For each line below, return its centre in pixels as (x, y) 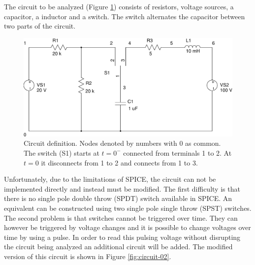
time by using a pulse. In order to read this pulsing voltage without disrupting (122, 237)
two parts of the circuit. (40, 26)
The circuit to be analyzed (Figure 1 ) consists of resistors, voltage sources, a (119, 6)
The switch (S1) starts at (62, 152)
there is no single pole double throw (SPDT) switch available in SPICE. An (118, 198)
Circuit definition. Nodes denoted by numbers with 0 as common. (122, 143)
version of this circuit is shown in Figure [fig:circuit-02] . (88, 256)
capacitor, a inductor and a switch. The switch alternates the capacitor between (125, 16)
